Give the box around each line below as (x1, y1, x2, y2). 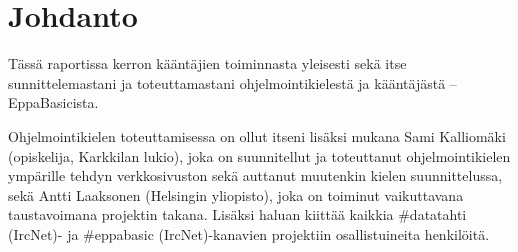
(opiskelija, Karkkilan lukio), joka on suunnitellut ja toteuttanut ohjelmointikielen (8, 145, 511, 166)
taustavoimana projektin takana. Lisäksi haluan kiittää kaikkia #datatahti (8, 204, 467, 225)
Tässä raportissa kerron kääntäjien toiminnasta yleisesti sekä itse (8, 53, 407, 74)
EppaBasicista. (8, 92, 99, 113)
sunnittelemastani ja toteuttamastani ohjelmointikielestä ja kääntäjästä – (8, 72, 457, 93)
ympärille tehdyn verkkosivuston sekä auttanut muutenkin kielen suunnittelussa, (8, 165, 503, 186)
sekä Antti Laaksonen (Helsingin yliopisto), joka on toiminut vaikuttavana (8, 184, 464, 205)
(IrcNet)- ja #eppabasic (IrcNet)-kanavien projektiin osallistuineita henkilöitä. (8, 223, 490, 244)
